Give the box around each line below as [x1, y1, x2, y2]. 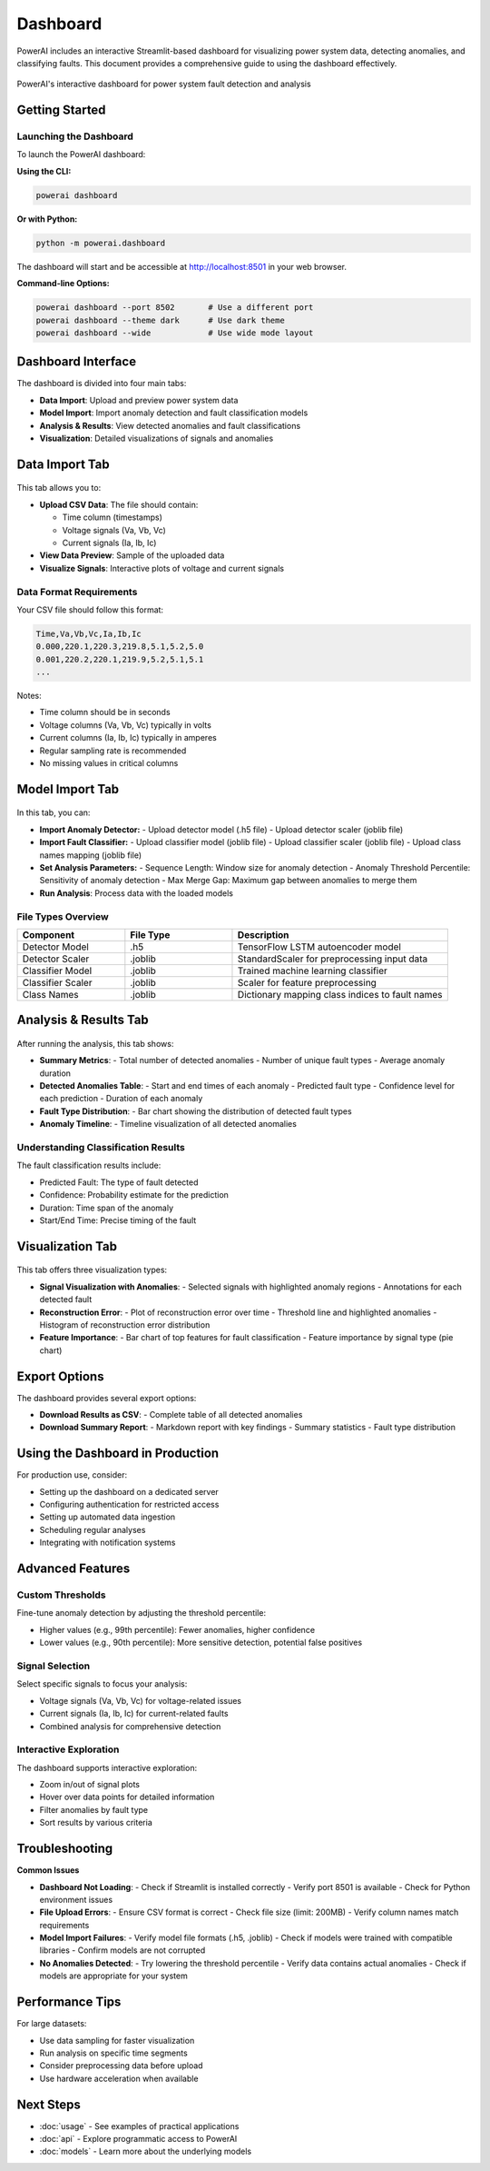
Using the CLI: [16, 165, 72, 176]
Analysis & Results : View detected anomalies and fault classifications [39, 420, 301, 431]
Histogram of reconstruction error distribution [39, 1319, 211, 1330]
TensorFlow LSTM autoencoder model [237, 941, 401, 953]
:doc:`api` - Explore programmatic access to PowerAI [39, 2134, 238, 2145]
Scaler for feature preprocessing [237, 976, 377, 989]
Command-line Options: [16, 278, 111, 289]
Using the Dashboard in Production [16, 1446, 220, 1461]
